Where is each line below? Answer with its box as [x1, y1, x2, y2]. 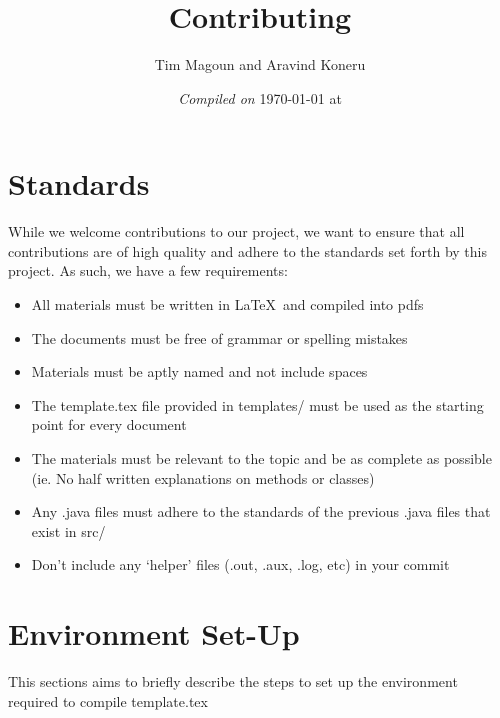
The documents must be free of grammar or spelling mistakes [31, 327, 408, 348]
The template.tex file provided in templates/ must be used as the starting [31, 394, 484, 415]
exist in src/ [31, 520, 106, 541]
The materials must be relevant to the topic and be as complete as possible [31, 448, 492, 468]
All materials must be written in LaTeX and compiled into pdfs [31, 294, 424, 315]
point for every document [31, 414, 187, 435]
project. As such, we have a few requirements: [8, 260, 288, 281]
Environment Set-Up [8, 613, 300, 654]
